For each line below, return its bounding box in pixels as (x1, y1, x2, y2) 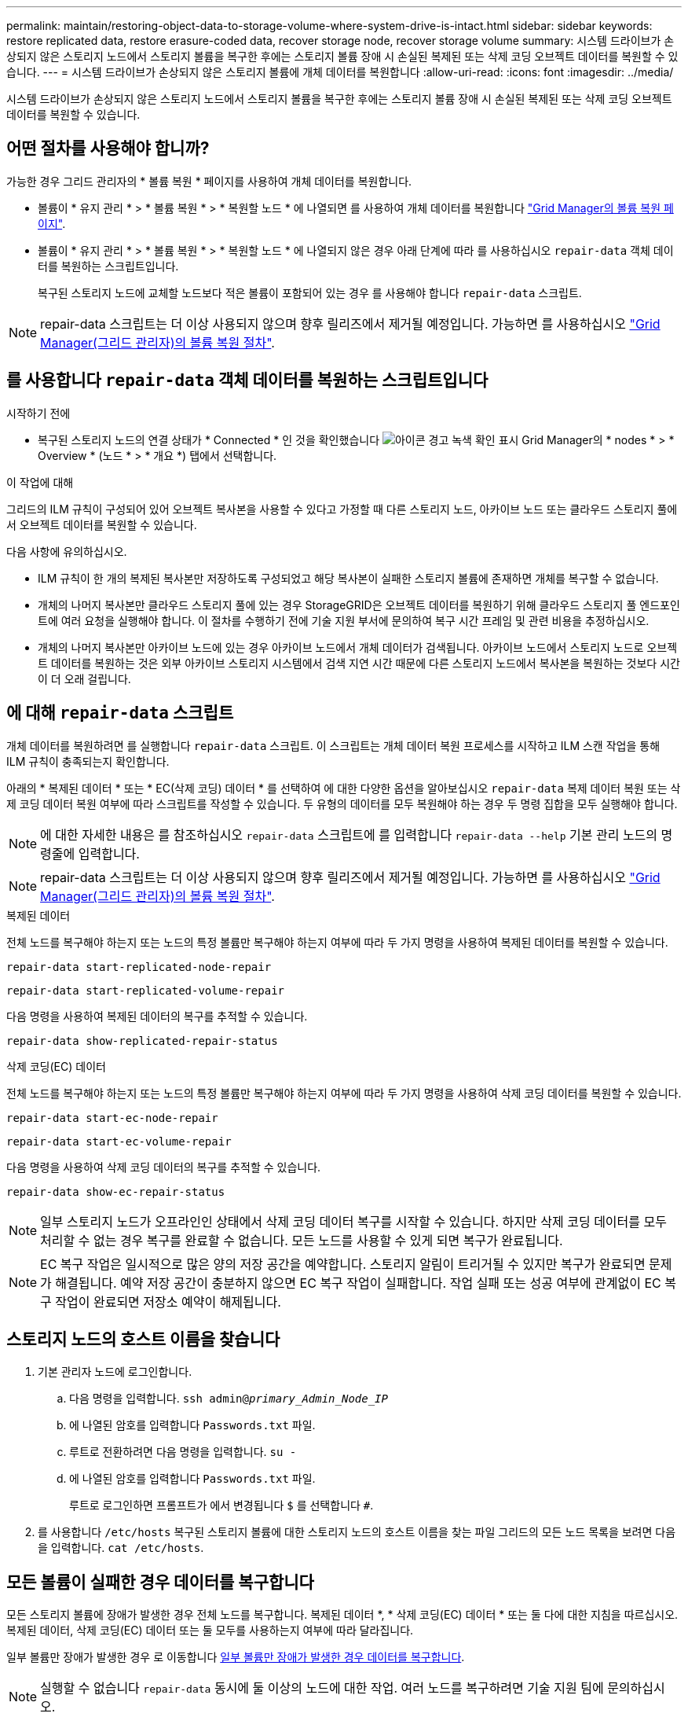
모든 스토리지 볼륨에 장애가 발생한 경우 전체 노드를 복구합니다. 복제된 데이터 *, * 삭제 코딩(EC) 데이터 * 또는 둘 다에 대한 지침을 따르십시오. (6, 1608, 679, 1622)
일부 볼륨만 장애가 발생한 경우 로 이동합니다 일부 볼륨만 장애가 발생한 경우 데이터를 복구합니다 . (6, 1650, 465, 1664)
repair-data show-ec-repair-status (6, 1185, 225, 1198)
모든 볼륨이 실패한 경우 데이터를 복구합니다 (6, 1572, 314, 1592)
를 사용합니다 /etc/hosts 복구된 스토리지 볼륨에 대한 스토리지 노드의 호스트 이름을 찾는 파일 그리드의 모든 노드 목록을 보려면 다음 (38, 1525, 676, 1539)
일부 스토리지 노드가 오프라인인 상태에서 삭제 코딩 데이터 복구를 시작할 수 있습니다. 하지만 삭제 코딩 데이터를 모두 (40, 1213, 667, 1230)
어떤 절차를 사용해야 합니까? (6, 138, 210, 159)
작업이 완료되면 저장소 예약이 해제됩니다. (55, 1293, 281, 1310)
